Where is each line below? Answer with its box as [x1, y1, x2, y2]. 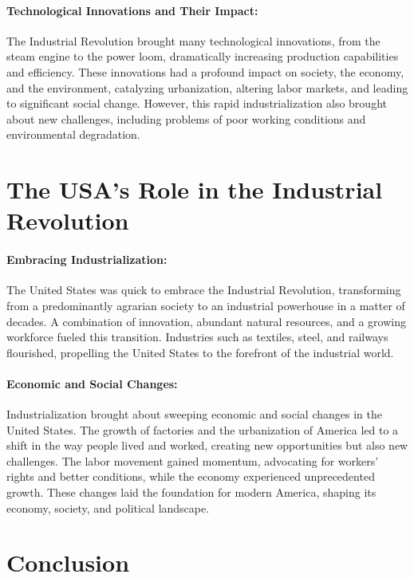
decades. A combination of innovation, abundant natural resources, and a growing [6, 313, 406, 329]
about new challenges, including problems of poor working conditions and [6, 110, 366, 127]
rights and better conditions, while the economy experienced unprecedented [6, 468, 375, 485]
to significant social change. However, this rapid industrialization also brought [6, 95, 387, 112]
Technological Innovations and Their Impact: [6, 2, 258, 18]
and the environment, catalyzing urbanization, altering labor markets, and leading [6, 79, 408, 96]
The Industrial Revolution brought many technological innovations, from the [6, 32, 380, 49]
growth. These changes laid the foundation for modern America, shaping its [6, 484, 377, 501]
